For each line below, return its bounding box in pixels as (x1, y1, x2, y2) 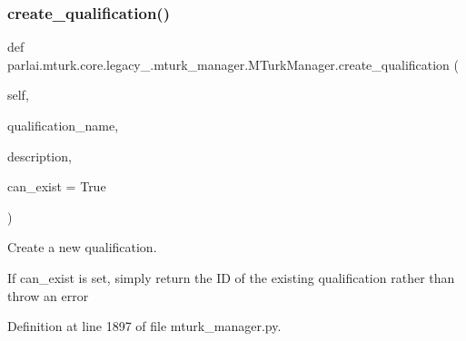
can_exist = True (7, 177, 106, 196)
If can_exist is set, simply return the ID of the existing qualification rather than (7, 268, 455, 287)
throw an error (7, 286, 89, 305)
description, (7, 146, 72, 165)
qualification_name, (7, 116, 119, 134)
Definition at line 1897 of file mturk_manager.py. (7, 317, 282, 336)
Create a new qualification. (7, 238, 157, 257)
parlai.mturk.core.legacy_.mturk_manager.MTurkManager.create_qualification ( (7, 54, 459, 73)
